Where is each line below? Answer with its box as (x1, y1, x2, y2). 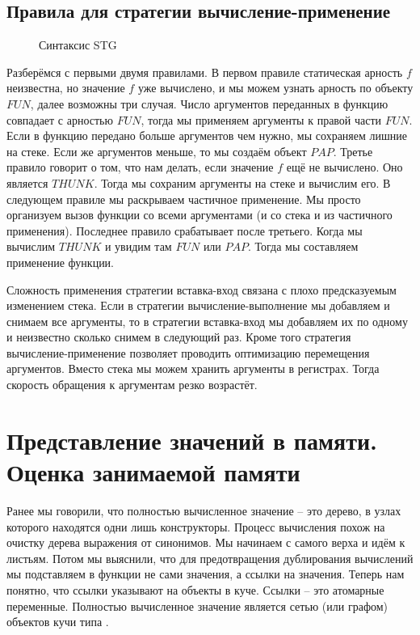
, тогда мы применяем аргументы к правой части (141, 111, 382, 128)
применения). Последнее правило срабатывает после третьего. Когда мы (6, 222, 363, 239)
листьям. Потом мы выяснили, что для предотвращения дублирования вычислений (6, 549, 414, 566)
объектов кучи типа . (6, 613, 109, 630)
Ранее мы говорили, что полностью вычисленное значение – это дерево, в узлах (6, 502, 401, 519)
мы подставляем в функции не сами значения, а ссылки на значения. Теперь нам (6, 565, 405, 582)
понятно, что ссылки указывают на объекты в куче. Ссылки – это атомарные (6, 581, 384, 598)
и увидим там (104, 238, 172, 255)
